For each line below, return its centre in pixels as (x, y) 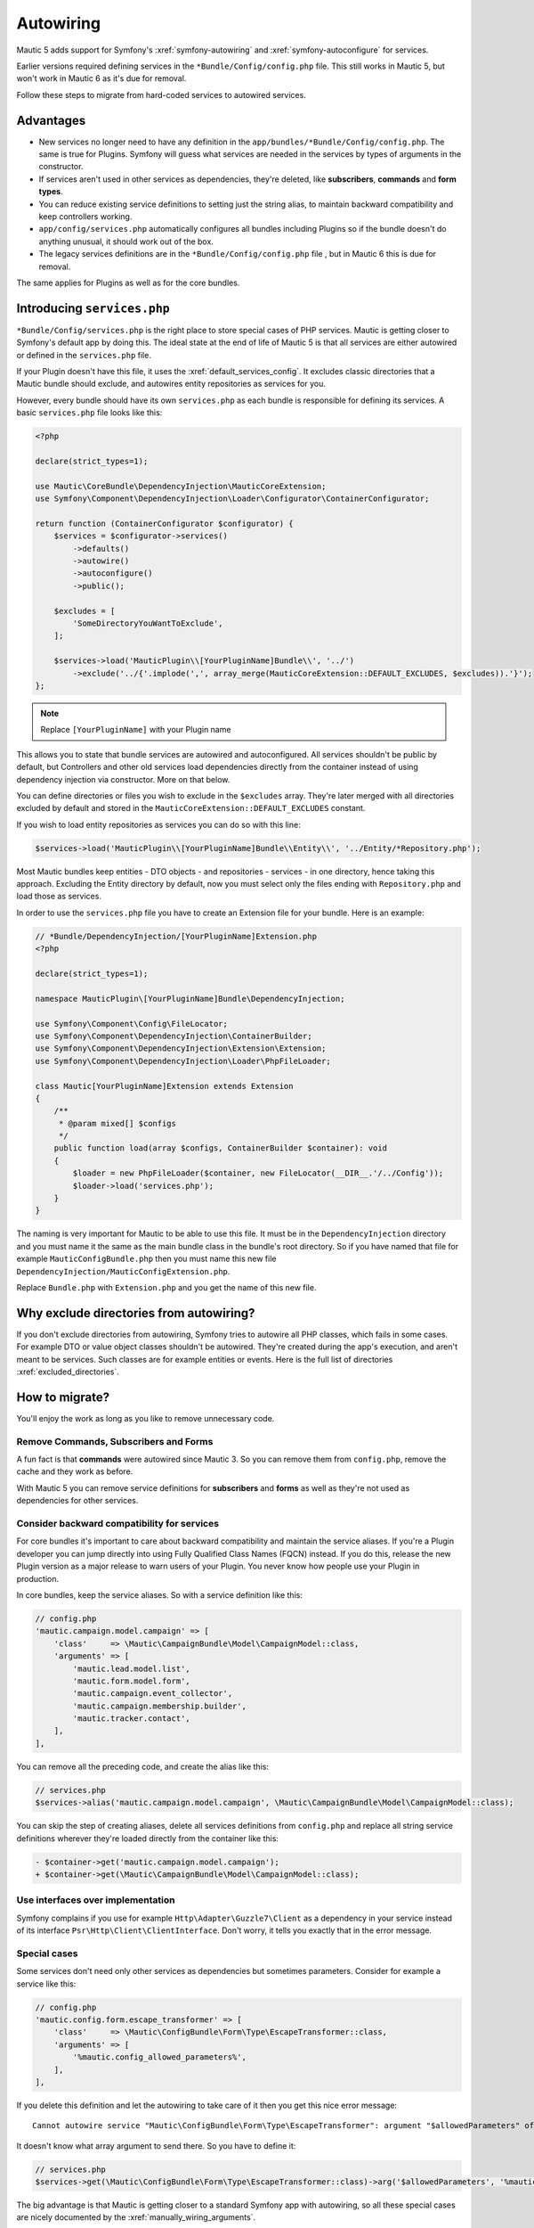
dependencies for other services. (77, 1501)
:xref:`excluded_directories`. (68, 1372)
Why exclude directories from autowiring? (136, 1313)
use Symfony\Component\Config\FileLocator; (132, 1024)
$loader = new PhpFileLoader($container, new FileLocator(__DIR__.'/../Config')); (258, 1173)
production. (38, 1578)
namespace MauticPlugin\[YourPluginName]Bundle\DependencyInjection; (190, 999)
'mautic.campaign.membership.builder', (159, 1706)
